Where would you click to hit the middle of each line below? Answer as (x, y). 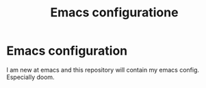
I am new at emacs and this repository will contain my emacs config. (103, 70)
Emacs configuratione (114, 13)
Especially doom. (31, 77)
